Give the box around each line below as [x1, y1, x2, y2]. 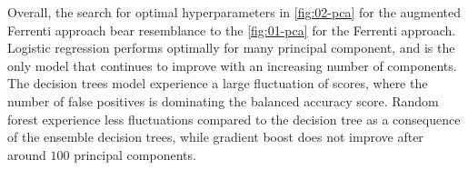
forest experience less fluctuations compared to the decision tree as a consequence [7, 109, 461, 128]
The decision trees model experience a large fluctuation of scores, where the [7, 74, 428, 93]
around [7, 145, 46, 164]
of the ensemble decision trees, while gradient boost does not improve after [7, 127, 423, 146]
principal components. [74, 145, 196, 164]
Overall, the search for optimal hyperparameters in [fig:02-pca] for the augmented [7, 3, 462, 21]
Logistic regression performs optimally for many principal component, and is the [7, 38, 455, 57]
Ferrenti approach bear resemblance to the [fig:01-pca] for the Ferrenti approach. [7, 20, 456, 39]
